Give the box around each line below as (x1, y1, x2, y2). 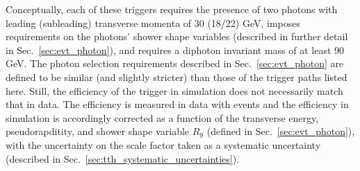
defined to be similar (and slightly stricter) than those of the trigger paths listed (6, 69, 347, 84)
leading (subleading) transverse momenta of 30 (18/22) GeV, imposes (6, 15, 301, 30)
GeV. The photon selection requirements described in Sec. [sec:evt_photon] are (6, 56, 344, 71)
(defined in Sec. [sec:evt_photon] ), (206, 124, 355, 138)
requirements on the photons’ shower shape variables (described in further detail (6, 29, 348, 44)
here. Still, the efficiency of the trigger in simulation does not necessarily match (6, 83, 343, 98)
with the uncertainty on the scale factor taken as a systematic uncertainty (6, 137, 321, 152)
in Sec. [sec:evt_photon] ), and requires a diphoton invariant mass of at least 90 (6, 42, 345, 57)
